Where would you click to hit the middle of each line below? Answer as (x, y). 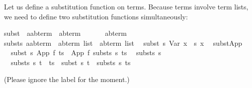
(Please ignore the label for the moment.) (67, 79)
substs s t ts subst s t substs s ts (71, 62)
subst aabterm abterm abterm (65, 33)
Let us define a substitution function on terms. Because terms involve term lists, (126, 6)
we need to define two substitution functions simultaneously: (96, 16)
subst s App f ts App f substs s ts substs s (86, 52)
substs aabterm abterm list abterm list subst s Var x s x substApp (123, 43)
